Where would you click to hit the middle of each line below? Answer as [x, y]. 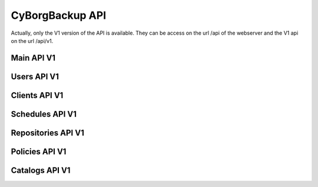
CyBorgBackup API [59, 15]
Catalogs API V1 [41, 170]
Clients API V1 [37, 95]
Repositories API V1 [48, 133]
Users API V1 [35, 76]
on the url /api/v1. [32, 41]
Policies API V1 [39, 151]
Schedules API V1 [44, 114]
